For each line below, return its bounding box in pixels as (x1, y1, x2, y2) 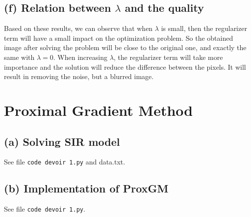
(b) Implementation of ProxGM (4, 181, 169, 196)
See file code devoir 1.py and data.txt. (4, 157, 125, 167)
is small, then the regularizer (161, 23, 247, 33)
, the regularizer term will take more (113, 52, 223, 62)
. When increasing (53, 52, 107, 62)
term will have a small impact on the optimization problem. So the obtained (4, 32, 233, 43)
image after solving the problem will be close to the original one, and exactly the (4, 42, 247, 53)
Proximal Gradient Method (4, 100, 193, 120)
